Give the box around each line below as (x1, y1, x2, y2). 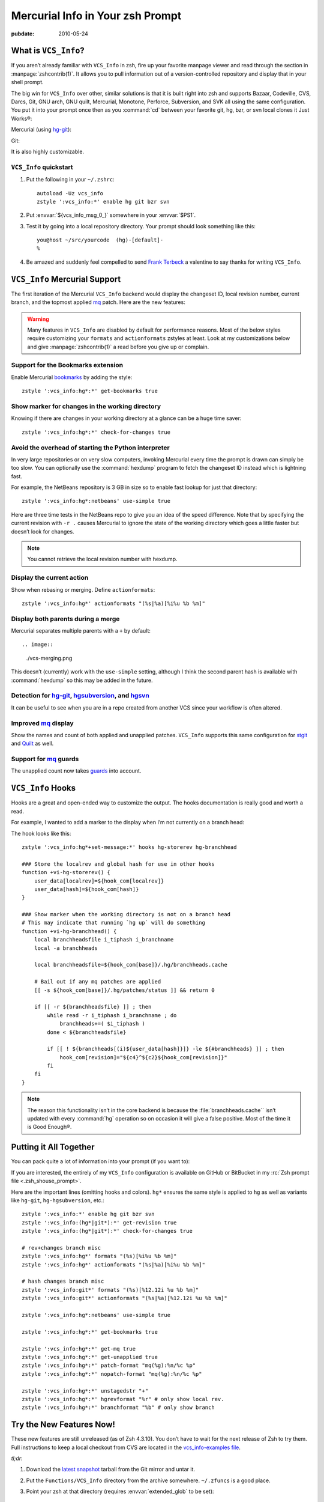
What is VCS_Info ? (11, 46, 85, 56)
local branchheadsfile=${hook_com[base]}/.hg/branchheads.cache (34, 961, 227, 968)
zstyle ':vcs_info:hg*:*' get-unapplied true (22, 1354, 158, 1360)
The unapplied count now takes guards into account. (11, 767, 142, 774)
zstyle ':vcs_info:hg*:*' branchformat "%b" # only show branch (22, 1404, 215, 1411)
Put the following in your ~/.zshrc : (26, 176, 115, 183)
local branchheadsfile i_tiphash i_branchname (34, 936, 174, 943)
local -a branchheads (34, 944, 98, 952)
